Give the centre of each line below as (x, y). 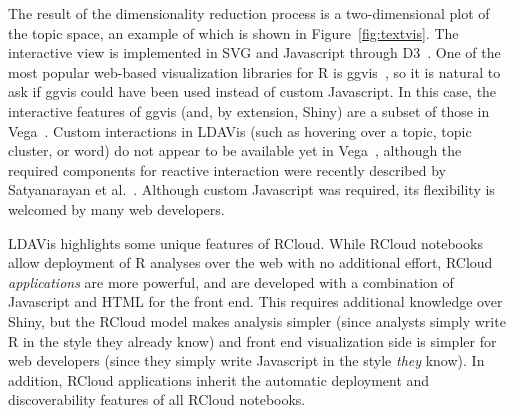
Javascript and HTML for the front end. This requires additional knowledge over (255, 301)
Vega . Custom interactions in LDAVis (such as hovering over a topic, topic (240, 130)
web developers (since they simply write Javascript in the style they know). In (246, 360)
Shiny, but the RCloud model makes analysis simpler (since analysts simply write (257, 320)
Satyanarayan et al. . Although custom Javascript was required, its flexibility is (251, 189)
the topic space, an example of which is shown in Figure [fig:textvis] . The (233, 32)
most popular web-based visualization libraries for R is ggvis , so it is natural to (254, 71)
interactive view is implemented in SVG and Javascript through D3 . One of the (254, 52)
